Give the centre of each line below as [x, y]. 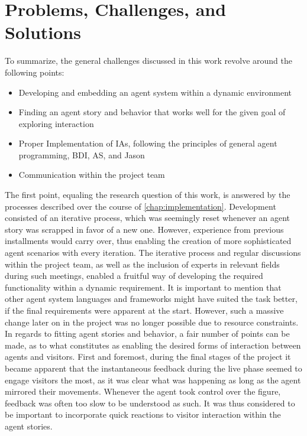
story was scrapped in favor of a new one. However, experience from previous [144, 229]
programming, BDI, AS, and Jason [82, 154]
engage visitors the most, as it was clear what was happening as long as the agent [153, 380]
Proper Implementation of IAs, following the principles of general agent [148, 143]
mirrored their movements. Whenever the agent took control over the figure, [143, 391]
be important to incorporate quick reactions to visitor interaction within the [143, 414]
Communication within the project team [92, 175]
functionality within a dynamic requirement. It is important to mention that [143, 287]
